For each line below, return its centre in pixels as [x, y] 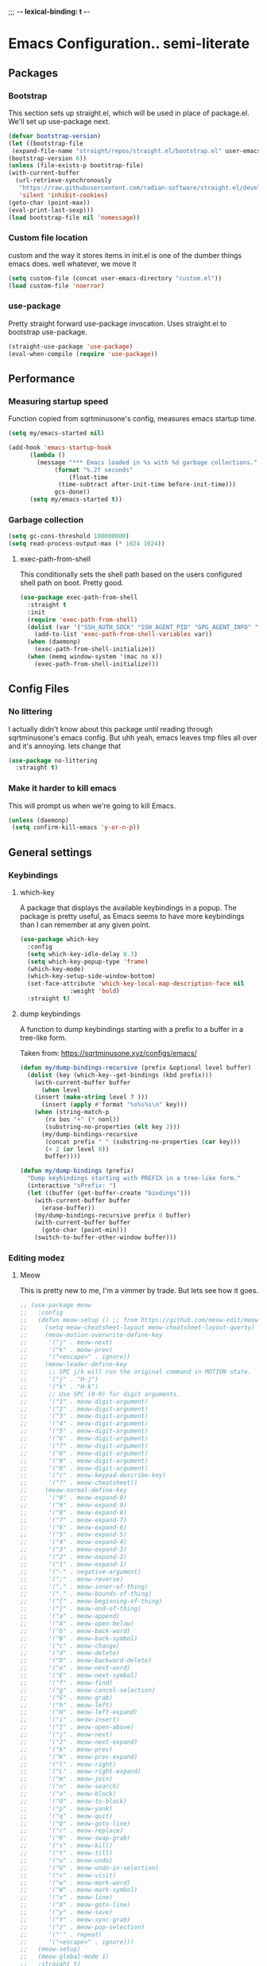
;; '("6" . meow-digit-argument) [84, 1439]
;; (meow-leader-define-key [73, 1365]
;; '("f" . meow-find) [66, 1683]
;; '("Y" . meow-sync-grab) [75, 1919]
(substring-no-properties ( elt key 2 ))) [112, 1127]
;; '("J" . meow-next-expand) [79, 1742]
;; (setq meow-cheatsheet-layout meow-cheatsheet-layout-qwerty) [137, 1327]
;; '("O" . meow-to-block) [73, 1801]
